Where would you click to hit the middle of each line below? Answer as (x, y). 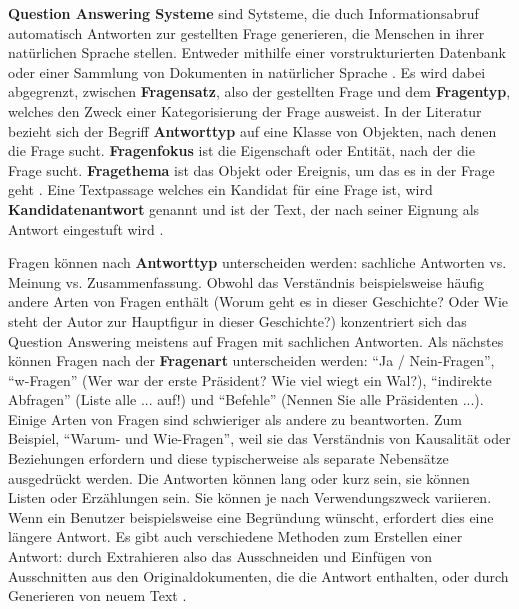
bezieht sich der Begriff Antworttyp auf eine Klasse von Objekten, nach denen (252, 130)
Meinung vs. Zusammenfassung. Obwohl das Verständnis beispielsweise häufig (246, 281)
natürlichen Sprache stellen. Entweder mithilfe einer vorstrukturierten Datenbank (257, 52)
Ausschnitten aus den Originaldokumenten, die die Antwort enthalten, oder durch (258, 575)
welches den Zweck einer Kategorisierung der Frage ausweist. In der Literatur (245, 110)
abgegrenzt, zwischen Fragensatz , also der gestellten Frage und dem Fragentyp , (259, 91)
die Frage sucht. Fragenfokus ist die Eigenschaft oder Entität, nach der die (241, 150)
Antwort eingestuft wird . (86, 228)
